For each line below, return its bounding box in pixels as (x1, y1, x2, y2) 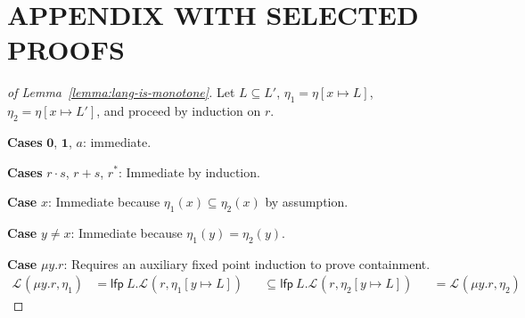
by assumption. (265, 192, 349, 211)
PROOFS (7, 31, 125, 68)
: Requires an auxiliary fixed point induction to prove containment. (63, 254, 431, 273)
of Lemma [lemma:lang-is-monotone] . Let (7, 83, 235, 102)
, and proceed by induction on (96, 102, 261, 120)
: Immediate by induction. (118, 162, 260, 181)
